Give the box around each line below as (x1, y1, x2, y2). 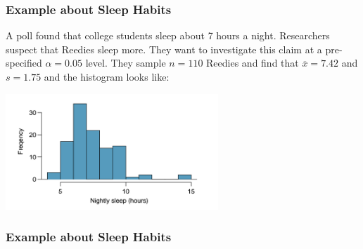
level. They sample (85, 55, 166, 70)
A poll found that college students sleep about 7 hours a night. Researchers (6, 28, 330, 43)
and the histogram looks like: (44, 69, 170, 83)
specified (6, 55, 42, 70)
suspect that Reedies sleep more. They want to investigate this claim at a (6, 41, 322, 56)
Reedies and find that (206, 55, 299, 70)
